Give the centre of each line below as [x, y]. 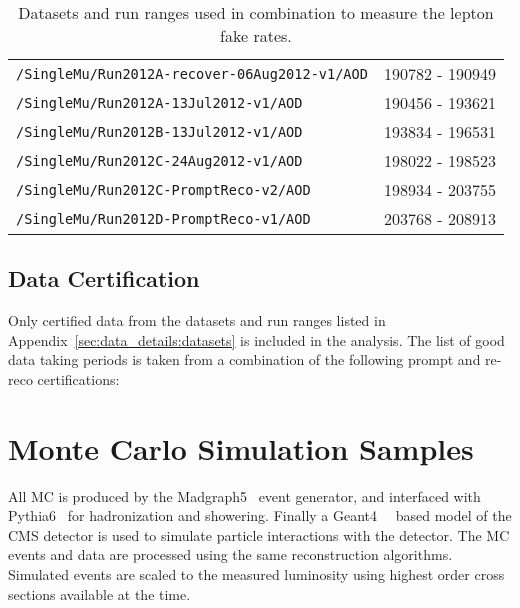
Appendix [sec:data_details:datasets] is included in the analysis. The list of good [256, 339]
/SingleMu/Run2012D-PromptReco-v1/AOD [163, 218]
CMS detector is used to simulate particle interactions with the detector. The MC [259, 534]
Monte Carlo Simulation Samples [241, 447]
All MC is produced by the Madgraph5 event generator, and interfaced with [244, 495]
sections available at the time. [99, 593]
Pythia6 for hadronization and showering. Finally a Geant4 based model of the [260, 515]
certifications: [78, 378]
